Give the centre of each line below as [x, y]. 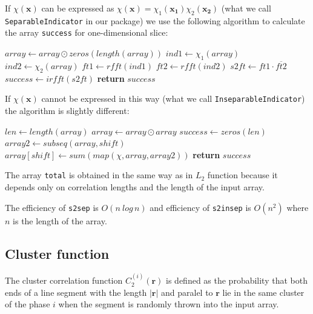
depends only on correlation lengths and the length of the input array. [135, 186]
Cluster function [57, 253]
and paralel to [187, 292]
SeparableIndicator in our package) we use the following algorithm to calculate [155, 20]
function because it [242, 175]
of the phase [28, 304]
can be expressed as [78, 8]
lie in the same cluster [263, 292]
